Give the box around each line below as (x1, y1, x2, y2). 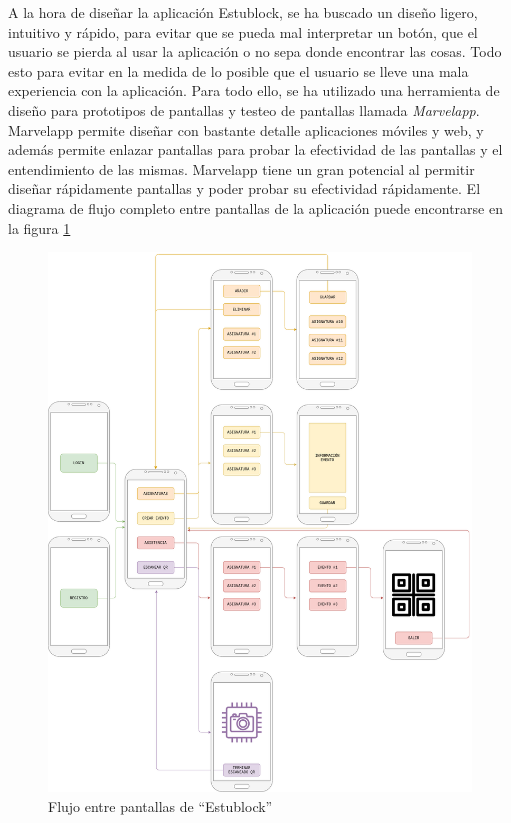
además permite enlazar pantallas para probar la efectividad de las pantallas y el (8, 139, 503, 160)
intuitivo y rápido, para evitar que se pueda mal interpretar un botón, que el (8, 21, 478, 42)
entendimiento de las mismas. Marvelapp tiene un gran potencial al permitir (8, 158, 475, 179)
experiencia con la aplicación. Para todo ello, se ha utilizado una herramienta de (8, 80, 500, 101)
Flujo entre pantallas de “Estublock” (48, 795, 273, 816)
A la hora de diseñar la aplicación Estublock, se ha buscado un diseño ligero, (8, 2, 478, 22)
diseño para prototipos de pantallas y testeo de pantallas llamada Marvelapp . (8, 99, 480, 120)
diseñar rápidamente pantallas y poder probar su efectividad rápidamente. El (8, 178, 481, 199)
